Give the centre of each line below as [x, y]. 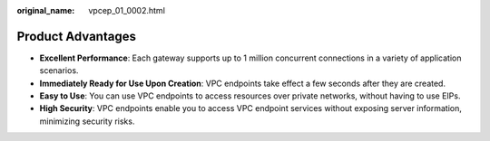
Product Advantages [76, 36]
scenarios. [59, 70]
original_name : [46, 10]
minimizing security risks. [87, 121]
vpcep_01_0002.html [127, 10]
